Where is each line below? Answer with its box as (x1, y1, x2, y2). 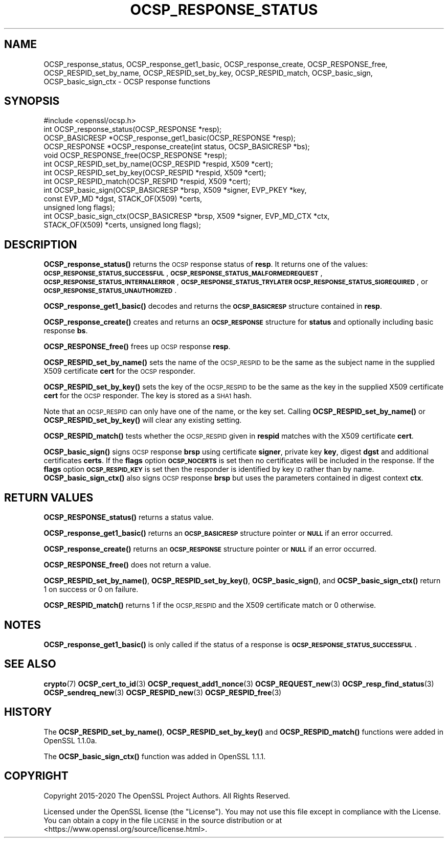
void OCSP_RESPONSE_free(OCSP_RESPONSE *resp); (43, 151, 228, 160)
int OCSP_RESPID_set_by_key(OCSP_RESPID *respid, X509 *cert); (43, 168, 266, 177)
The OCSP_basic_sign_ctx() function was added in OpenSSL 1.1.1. (43, 752, 266, 761)
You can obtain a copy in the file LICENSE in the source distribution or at (43, 815, 282, 825)
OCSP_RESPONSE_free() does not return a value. (43, 560, 211, 570)
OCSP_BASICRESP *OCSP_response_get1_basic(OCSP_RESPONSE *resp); (43, 133, 296, 143)
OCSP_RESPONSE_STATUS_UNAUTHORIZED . (43, 286, 177, 295)
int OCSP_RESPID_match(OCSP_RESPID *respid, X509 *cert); (43, 177, 251, 186)
